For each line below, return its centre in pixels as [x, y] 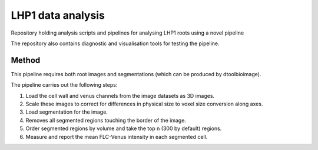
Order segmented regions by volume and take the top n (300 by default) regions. [124, 128]
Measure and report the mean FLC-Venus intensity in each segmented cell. [117, 137]
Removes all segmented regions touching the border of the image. [106, 120]
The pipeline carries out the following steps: [64, 85]
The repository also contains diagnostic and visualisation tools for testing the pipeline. [115, 43]
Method [26, 60]
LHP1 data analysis [58, 15]
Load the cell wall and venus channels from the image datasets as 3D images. [120, 96]
